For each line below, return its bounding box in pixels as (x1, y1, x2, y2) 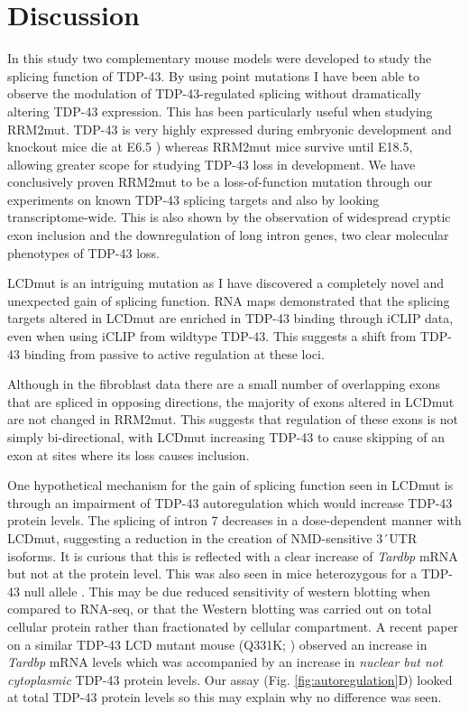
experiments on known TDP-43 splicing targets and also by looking (7, 190, 380, 208)
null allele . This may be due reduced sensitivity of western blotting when (23, 581, 430, 600)
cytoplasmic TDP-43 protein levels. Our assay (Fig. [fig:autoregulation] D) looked (7, 670, 453, 689)
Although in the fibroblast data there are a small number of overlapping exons (7, 374, 440, 393)
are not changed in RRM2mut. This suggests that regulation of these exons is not (7, 410, 458, 429)
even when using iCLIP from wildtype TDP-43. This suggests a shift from (7, 327, 417, 346)
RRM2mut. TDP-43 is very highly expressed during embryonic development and (7, 119, 452, 138)
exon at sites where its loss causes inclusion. (7, 445, 250, 464)
